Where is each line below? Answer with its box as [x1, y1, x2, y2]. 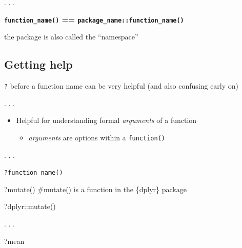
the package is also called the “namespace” [4, 31, 138, 42]
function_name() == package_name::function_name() [4, 14, 184, 25]
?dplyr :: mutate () [4, 201, 56, 212]
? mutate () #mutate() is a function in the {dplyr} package [4, 183, 187, 194]
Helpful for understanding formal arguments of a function [16, 115, 197, 126]
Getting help [4, 56, 73, 72]
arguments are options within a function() [28, 132, 165, 142]
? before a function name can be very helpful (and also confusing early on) [4, 80, 239, 91]
